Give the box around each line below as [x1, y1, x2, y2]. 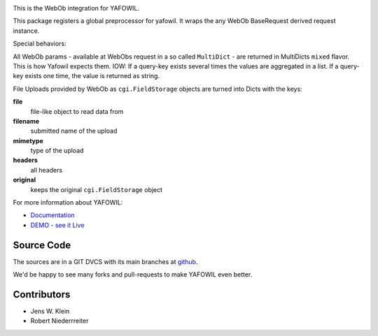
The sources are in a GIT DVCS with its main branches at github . [13, 257, 198, 265]
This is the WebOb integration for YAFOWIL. [13, 4, 140, 12]
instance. [13, 27, 40, 35]
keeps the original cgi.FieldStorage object [30, 185, 163, 193]
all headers [30, 166, 63, 174]
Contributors [13, 288, 71, 300]
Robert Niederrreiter [30, 316, 89, 325]
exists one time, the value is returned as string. [24, 72, 160, 80]
